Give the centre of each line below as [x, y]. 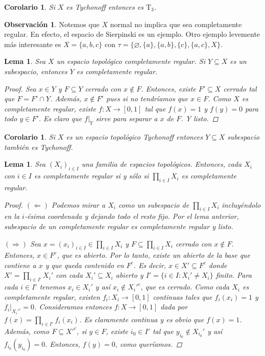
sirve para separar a [127, 118]
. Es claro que [60, 118]
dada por [174, 307]
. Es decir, [150, 265]
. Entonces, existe [168, 88]
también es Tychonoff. [39, 147]
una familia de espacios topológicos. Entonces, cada [162, 164]
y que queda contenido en [85, 265]
